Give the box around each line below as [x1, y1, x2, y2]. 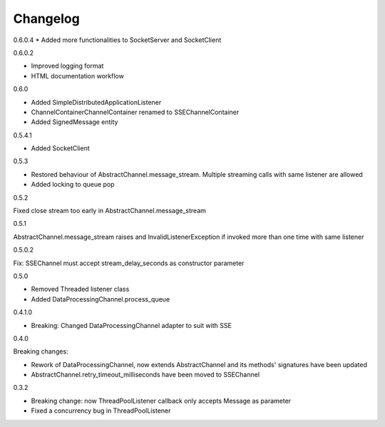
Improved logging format [31, 61, 104, 71]
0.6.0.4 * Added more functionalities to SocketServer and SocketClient [13, 36, 222, 44]
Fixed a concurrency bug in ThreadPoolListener [31, 406, 171, 415]
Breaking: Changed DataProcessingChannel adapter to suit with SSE [31, 321, 232, 329]
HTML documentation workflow [31, 71, 124, 80]
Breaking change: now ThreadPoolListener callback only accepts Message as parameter [31, 396, 292, 405]
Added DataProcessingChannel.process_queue [31, 294, 170, 303]
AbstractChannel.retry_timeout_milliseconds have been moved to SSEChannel [31, 371, 260, 379]
